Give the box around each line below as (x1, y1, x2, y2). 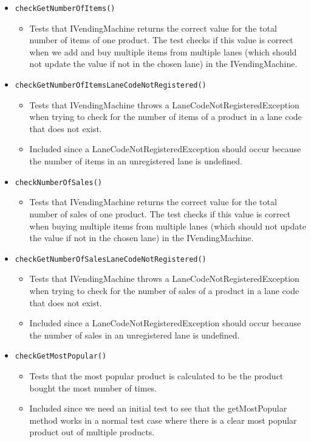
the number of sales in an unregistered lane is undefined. (29, 328, 240, 341)
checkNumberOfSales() (15, 178, 102, 187)
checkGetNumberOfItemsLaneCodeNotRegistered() (15, 81, 207, 90)
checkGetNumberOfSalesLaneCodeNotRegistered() (15, 254, 207, 264)
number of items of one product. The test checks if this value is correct (29, 33, 293, 46)
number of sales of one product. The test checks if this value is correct (29, 207, 291, 220)
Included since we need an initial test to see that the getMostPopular (29, 402, 287, 415)
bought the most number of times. (29, 381, 157, 394)
